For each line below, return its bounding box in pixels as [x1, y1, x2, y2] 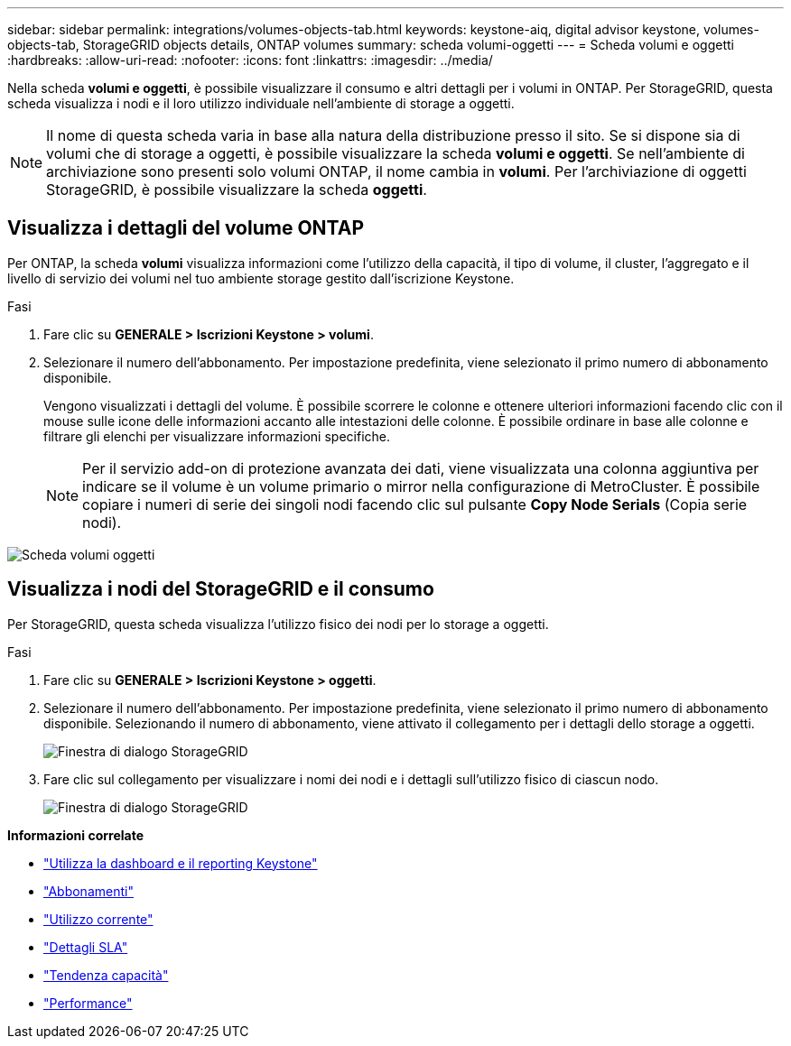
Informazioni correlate [7, 827, 144, 843]
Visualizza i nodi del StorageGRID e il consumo [7, 578, 434, 601]
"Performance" [43, 995, 133, 1011]
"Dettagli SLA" [43, 939, 128, 955]
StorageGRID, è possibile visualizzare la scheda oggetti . [46, 181, 427, 199]
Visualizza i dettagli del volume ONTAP [7, 217, 365, 240]
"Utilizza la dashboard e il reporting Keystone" [43, 855, 318, 871]
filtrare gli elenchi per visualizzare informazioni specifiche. [43, 428, 391, 444]
